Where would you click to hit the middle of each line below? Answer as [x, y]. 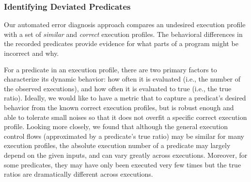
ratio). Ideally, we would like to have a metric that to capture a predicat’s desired [125, 98]
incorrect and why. [31, 53]
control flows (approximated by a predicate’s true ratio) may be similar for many [124, 136]
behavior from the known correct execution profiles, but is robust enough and [119, 107]
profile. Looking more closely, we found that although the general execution [116, 126]
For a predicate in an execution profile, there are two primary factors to [110, 69]
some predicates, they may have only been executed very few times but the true [123, 164]
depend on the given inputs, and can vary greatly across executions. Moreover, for [126, 155]
